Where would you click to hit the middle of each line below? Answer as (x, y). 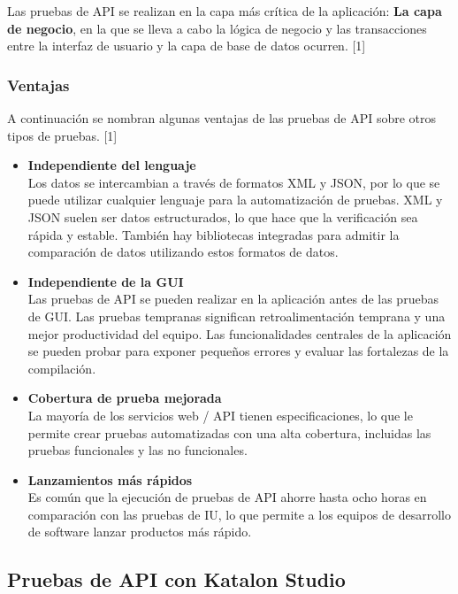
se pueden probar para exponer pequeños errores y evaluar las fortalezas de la (238, 351)
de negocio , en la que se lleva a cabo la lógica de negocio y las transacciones (217, 28)
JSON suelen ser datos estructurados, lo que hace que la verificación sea (223, 216)
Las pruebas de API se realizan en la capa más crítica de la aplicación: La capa (225, 11)
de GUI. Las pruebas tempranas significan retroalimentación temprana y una (237, 316)
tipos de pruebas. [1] (62, 135)
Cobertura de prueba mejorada (125, 398)
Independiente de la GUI (106, 281)
